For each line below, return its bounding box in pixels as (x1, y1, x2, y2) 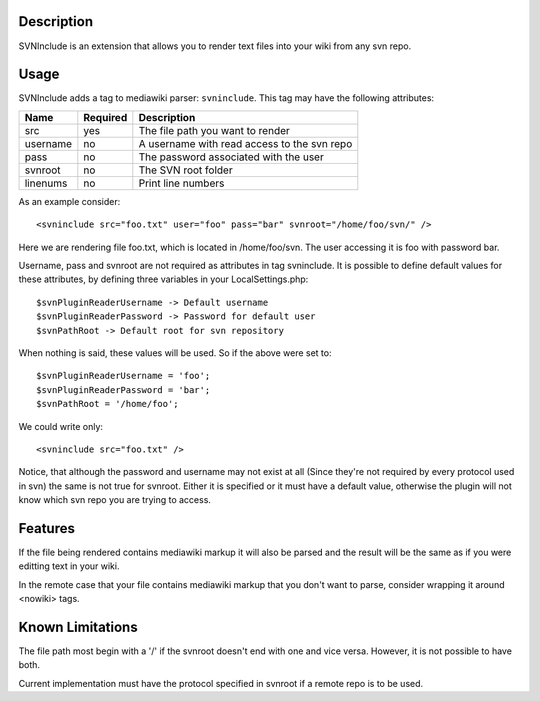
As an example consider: (18, 195, 121, 207)
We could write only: (18, 420, 104, 432)
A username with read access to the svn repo (138, 136, 353, 150)
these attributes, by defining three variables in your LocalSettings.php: (18, 273, 309, 285)
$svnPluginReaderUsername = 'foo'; (36, 370, 211, 382)
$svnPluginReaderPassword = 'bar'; (36, 384, 211, 395)
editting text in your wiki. (18, 560, 120, 572)
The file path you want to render (138, 123, 290, 137)
